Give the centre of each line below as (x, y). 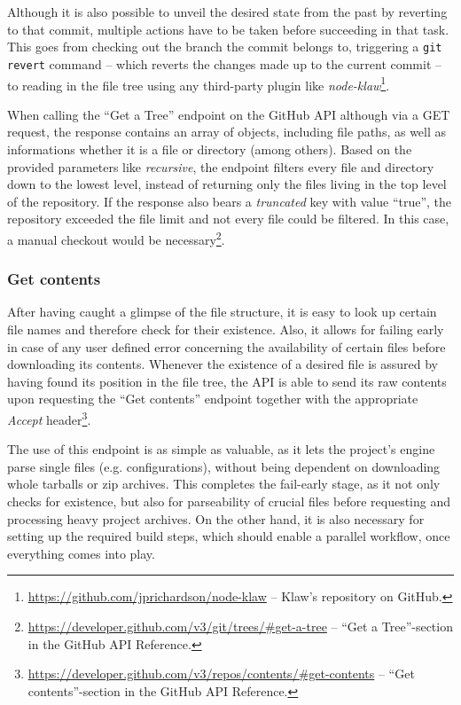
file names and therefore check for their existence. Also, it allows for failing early (226, 329)
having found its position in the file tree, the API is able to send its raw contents (227, 381)
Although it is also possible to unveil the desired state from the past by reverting (227, 12)
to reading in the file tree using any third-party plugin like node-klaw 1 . (199, 83)
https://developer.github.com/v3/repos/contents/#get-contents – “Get (221, 674)
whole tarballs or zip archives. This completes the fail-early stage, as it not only (224, 484)
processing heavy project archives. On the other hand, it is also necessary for (216, 518)
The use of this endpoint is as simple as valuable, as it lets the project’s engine (221, 449)
